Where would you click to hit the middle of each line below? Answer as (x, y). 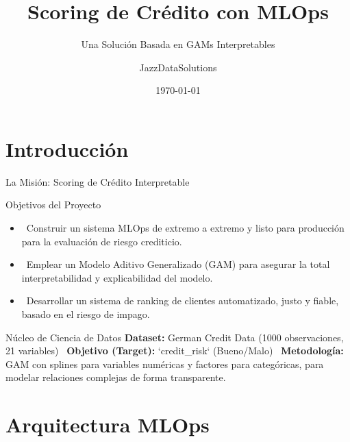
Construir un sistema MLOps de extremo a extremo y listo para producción (185, 228)
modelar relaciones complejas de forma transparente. (116, 377)
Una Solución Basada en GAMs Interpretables (178, 44)
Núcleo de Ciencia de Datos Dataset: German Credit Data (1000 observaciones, (175, 337)
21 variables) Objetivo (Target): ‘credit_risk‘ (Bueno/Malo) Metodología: (175, 351)
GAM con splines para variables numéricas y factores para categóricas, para (165, 364)
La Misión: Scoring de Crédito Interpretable (98, 181)
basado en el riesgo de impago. (86, 314)
